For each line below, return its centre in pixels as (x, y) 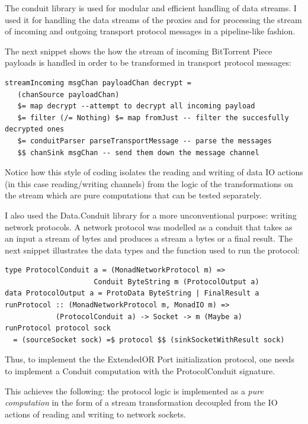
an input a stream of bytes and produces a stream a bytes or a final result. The (149, 238)
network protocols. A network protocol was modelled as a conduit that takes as (149, 227)
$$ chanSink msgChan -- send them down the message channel (138, 152)
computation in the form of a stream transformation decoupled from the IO (141, 402)
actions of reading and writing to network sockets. (96, 414)
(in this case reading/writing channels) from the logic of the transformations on (149, 183)
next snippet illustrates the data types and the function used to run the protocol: (152, 250)
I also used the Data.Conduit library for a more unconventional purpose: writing (151, 215)
